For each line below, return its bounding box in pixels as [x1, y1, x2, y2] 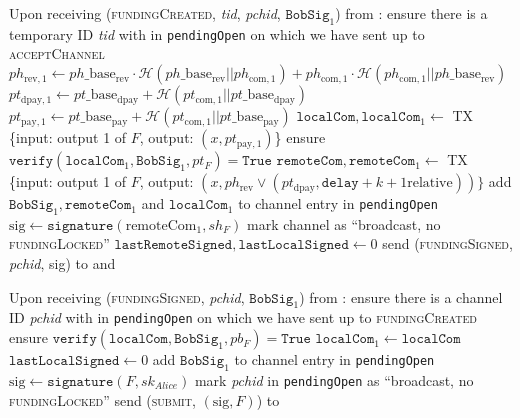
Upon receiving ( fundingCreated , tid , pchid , [9, 3, 281, 23]
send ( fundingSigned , [382, 233, 513, 254]
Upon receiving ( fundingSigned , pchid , [9, 286, 245, 307]
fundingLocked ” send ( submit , [9, 389, 196, 410]
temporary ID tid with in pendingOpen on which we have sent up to [9, 23, 425, 44]
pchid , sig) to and [9, 253, 116, 274]
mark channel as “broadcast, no [247, 213, 441, 234]
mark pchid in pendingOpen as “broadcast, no [194, 369, 474, 390]
